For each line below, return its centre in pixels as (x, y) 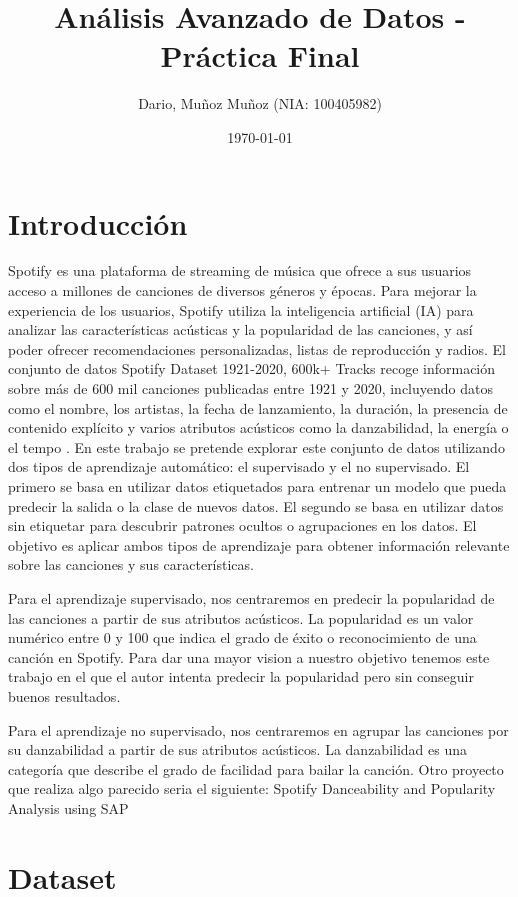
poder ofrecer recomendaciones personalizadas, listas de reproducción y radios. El (257, 348)
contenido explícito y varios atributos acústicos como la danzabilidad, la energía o (258, 427)
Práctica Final (260, 55)
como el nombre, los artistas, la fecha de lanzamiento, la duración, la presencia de (258, 407)
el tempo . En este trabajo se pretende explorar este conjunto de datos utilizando (256, 446)
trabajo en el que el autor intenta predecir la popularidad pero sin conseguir (241, 676)
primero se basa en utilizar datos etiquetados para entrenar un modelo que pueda (257, 485)
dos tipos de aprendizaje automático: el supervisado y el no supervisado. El (239, 466)
